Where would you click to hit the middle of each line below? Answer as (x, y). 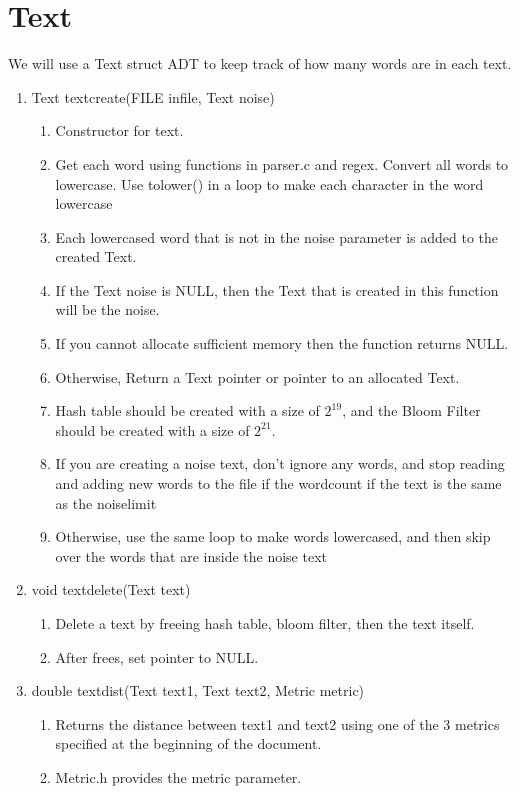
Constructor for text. (119, 130)
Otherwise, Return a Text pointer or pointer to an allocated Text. (257, 376)
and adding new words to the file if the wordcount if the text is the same (278, 483)
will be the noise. (107, 309)
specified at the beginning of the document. (188, 743)
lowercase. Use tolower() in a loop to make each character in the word (269, 183)
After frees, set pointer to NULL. (157, 656)
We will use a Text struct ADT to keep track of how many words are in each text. (260, 63)
